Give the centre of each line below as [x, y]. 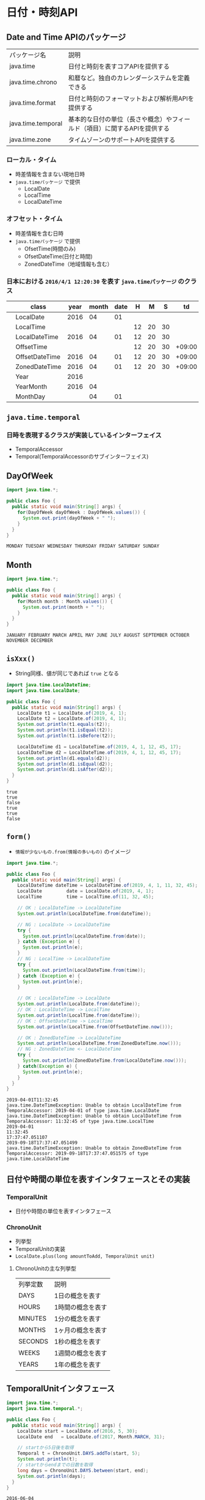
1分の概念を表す [77, 1319]
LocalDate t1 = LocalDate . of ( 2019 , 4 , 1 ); [72, 713]
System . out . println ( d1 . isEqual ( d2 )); [65, 764]
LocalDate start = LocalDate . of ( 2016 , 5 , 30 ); [77, 1431]
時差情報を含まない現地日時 [50, 174]
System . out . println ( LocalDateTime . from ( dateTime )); [84, 913]
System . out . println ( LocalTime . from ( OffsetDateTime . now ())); [95, 1027]
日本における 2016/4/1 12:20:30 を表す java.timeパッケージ [92, 281]
